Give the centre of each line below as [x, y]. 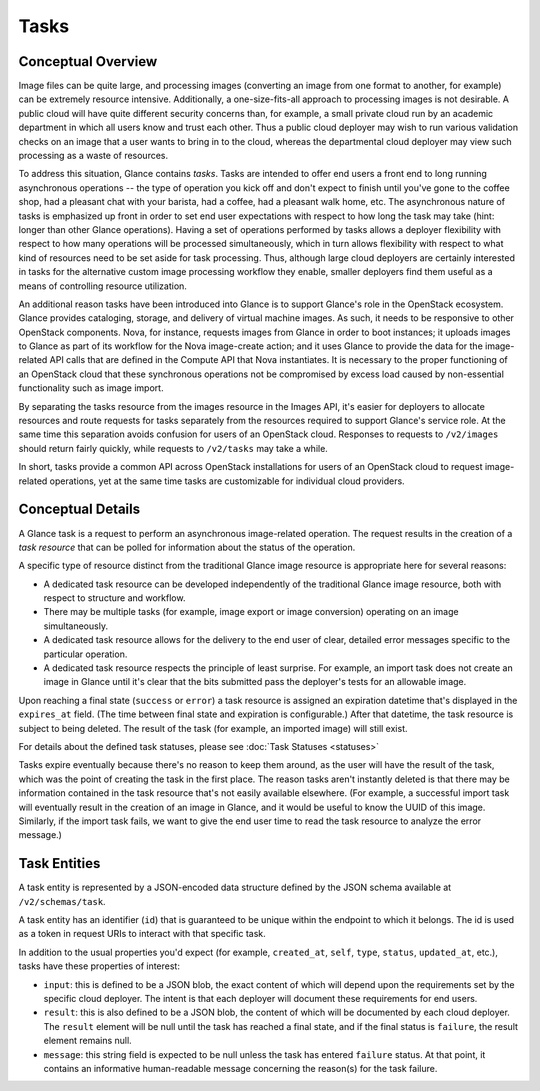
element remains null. [87, 1041]
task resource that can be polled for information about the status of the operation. [187, 547]
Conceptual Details [79, 509]
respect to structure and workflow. [114, 598]
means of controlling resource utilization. [102, 286]
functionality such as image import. [91, 388]
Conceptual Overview [88, 61]
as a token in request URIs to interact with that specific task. [142, 934]
